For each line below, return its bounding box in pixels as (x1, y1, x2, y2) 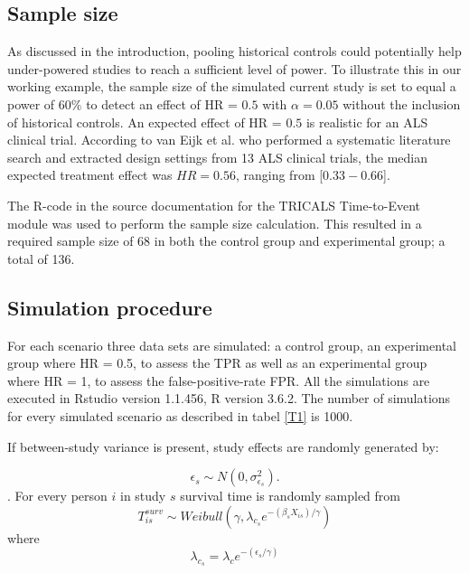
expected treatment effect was (7, 165, 173, 184)
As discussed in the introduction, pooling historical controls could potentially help (7, 42, 462, 61)
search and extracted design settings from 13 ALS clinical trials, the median (7, 147, 428, 166)
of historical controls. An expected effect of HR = (7, 112, 282, 131)
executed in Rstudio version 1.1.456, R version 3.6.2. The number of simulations (7, 389, 451, 408)
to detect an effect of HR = (86, 94, 238, 113)
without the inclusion (342, 94, 461, 113)
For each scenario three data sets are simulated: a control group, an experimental (7, 335, 456, 354)
